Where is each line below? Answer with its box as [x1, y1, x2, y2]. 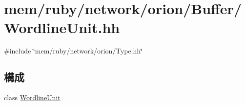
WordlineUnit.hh [4, 17, 120, 37]
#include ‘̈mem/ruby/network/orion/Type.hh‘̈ [4, 46, 143, 56]
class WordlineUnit [4, 92, 61, 103]
